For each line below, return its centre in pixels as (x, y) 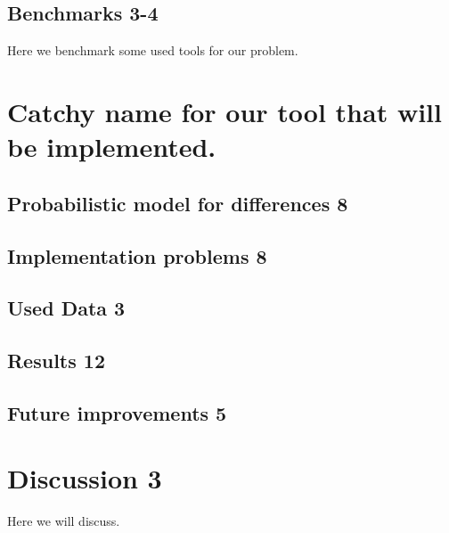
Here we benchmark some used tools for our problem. (153, 50)
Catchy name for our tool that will (224, 111)
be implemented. (112, 147)
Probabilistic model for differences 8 (178, 203)
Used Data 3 (66, 308)
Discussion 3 (85, 478)
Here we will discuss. (64, 521)
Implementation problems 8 (137, 255)
